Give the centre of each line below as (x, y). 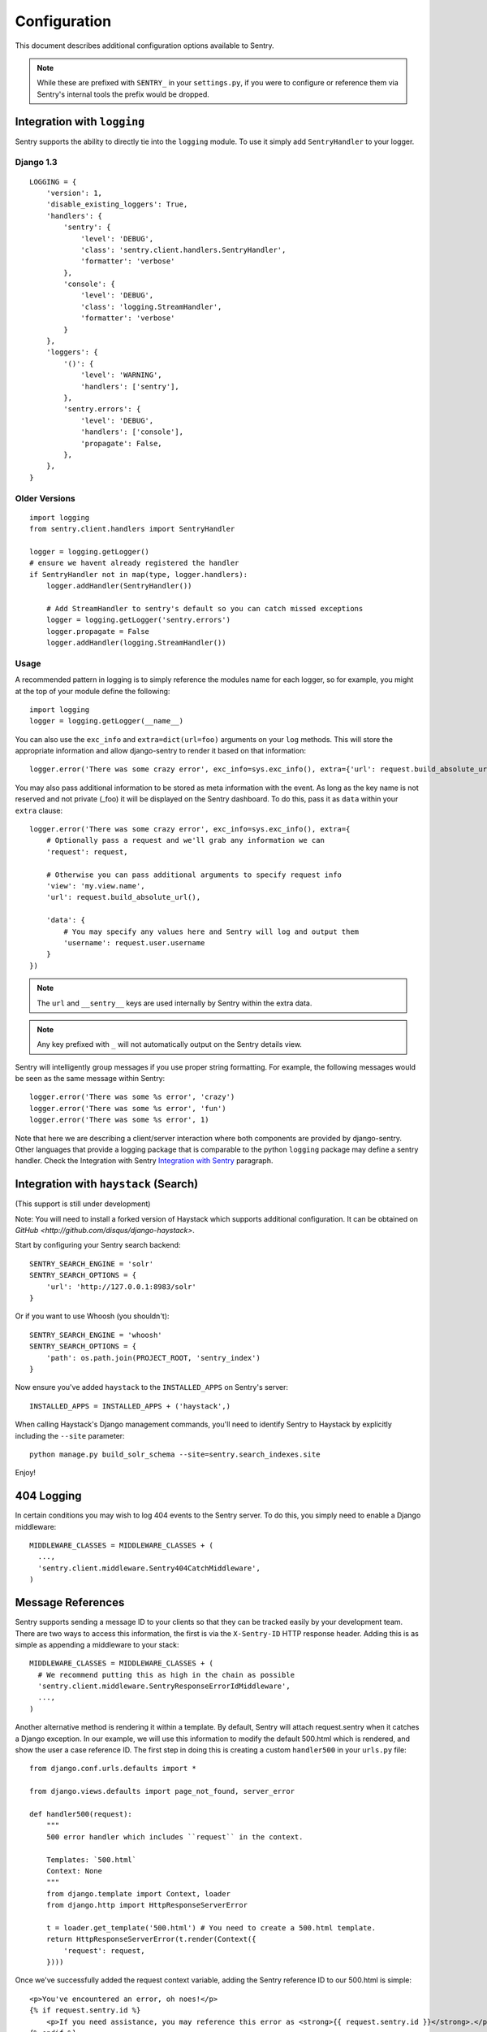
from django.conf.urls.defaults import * (113, 1769)
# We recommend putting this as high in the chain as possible (166, 1675)
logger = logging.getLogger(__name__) (107, 721)
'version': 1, (74, 193)
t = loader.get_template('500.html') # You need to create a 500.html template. (211, 1928)
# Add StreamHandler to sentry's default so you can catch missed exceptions (205, 608)
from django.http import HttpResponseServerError (147, 1905)
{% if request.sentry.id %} (85, 2010)
